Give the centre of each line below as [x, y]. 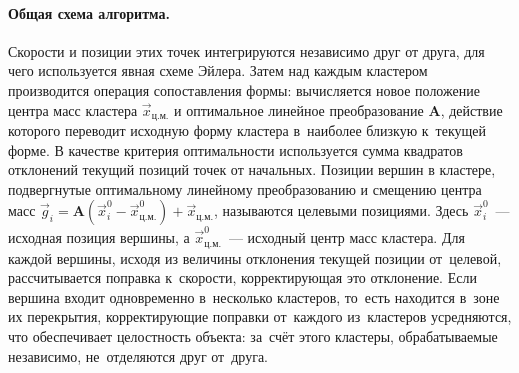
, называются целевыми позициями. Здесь [341, 210]
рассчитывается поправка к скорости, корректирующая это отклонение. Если [242, 277]
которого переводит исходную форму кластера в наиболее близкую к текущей [247, 130]
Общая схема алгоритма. [89, 12]
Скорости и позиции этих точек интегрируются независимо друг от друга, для [246, 50]
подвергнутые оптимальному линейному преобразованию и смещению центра [245, 188]
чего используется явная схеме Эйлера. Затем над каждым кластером [218, 70]
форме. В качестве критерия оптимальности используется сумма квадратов [235, 149]
